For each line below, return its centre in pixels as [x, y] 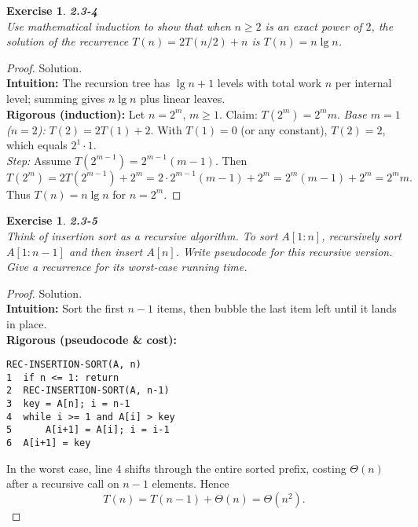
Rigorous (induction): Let [76, 113]
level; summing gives [56, 98]
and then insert [106, 251]
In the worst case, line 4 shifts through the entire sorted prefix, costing [176, 468]
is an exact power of [313, 26]
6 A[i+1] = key [49, 443]
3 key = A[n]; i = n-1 [68, 404]
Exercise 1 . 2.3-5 [52, 220]
